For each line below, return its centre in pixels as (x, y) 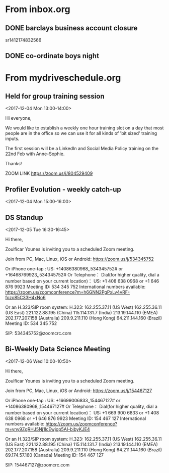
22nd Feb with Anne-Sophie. (35, 154)
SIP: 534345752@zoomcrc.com (38, 333)
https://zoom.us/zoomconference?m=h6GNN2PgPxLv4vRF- (67, 292)
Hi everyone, (18, 118)
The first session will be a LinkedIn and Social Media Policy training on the (82, 149)
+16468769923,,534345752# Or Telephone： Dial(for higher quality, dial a (82, 275)
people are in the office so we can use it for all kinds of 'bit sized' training (81, 133)
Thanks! (14, 164)
